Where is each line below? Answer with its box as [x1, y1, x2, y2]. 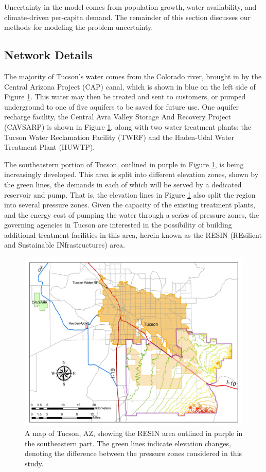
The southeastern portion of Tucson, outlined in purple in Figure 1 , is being [4, 159, 244, 169]
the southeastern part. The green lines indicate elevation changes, [25, 438, 231, 448]
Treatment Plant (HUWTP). [4, 142, 95, 152]
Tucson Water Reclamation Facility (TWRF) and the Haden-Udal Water [4, 131, 235, 142]
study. [25, 458, 44, 468]
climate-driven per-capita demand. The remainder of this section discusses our [4, 11, 251, 22]
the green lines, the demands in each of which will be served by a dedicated [4, 179, 242, 189]
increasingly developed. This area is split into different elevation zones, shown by [4, 169, 259, 180]
